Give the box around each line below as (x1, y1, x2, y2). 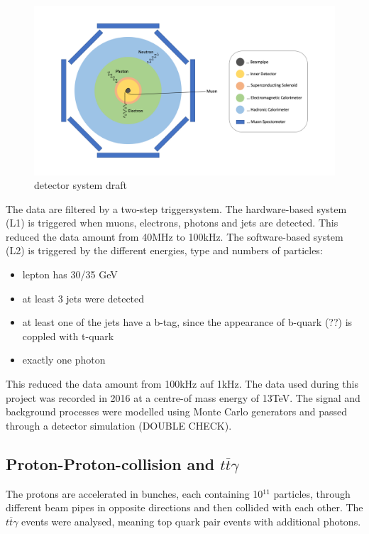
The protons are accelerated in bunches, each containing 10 (6, 486, 263, 501)
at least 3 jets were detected (22, 290, 145, 305)
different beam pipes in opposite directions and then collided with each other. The (6, 500, 363, 515)
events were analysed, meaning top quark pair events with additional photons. (21, 513, 361, 528)
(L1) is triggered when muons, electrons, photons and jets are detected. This (6, 215, 338, 230)
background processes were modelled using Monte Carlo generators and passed (6, 404, 348, 419)
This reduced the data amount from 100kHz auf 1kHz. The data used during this (6, 376, 358, 391)
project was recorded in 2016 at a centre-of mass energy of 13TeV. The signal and (6, 390, 360, 405)
